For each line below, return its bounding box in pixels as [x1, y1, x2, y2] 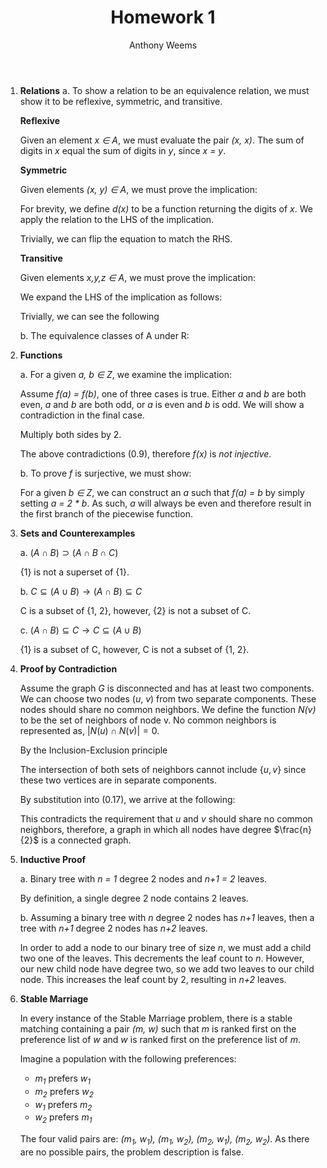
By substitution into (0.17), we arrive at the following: [19, 793, 236, 805]
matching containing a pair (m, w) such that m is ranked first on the [19, 1022, 297, 1035]
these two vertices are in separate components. [19, 774, 217, 786]
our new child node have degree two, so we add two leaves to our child [19, 962, 315, 975]
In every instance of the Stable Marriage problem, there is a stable [19, 1012, 293, 1024]
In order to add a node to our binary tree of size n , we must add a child [19, 941, 312, 953]
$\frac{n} [273, 823, 312, 835]
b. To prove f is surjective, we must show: [19, 467, 192, 479]
